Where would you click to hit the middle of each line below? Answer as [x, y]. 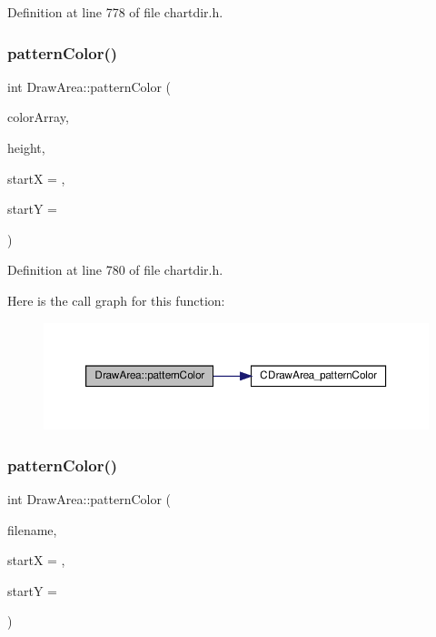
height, [26, 147]
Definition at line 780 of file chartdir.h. [115, 270]
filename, [32, 529]
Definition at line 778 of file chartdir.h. [115, 12]
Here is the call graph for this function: [116, 300]
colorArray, [38, 117]
